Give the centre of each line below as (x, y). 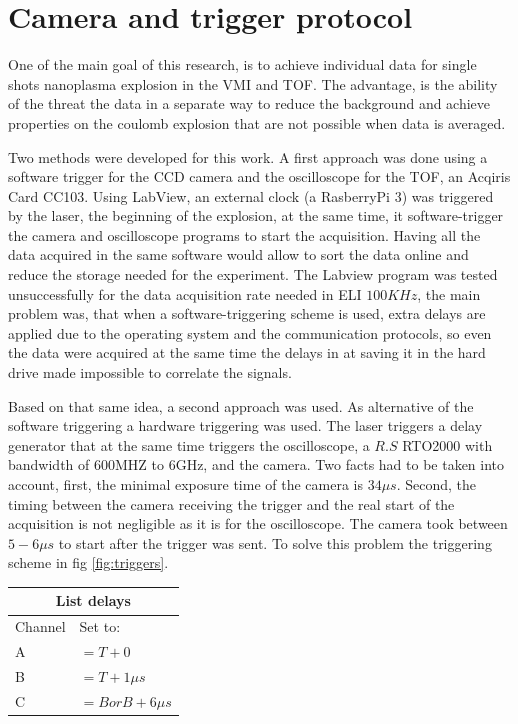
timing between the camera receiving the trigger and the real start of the (231, 503)
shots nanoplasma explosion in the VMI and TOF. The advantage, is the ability (253, 83)
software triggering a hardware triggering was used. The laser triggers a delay (245, 425)
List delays (93, 600)
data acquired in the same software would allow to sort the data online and (238, 254)
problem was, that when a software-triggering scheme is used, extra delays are (247, 313)
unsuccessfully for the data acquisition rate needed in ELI (185, 293)
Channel (40, 626)
